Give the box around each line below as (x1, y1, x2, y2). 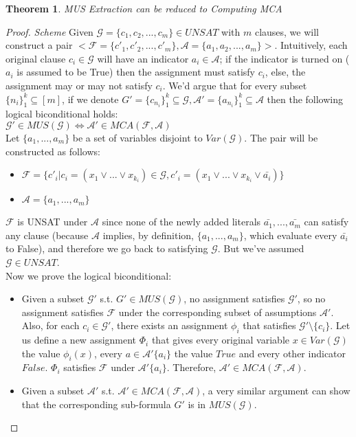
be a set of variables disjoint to (72, 130, 203, 144)
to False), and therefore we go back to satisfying (5, 241, 208, 256)
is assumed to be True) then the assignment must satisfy (16, 65, 255, 79)
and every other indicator (238, 346, 346, 360)
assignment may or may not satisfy (5, 78, 153, 92)
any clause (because (5, 227, 89, 242)
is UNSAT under (17, 214, 88, 229)
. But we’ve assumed (217, 241, 304, 256)
